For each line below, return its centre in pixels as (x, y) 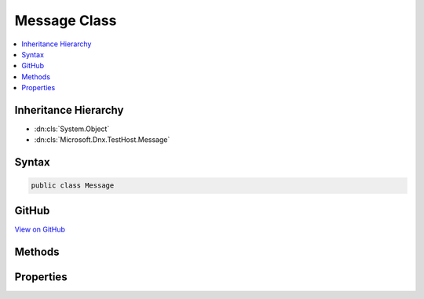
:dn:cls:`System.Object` (72, 129)
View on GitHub (40, 229)
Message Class (66, 20)
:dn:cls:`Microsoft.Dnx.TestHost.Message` (102, 140)
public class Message (73, 186)
